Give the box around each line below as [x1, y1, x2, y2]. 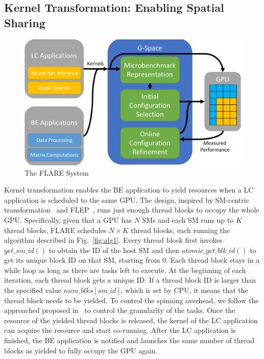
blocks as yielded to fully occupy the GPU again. [4, 345, 157, 355]
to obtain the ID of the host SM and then [49, 244, 180, 255]
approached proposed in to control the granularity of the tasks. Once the [4, 305, 235, 315]
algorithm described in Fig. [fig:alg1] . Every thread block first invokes [4, 235, 223, 245]
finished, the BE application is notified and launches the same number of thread [4, 335, 255, 346]
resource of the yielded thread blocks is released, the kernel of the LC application [4, 314, 258, 325]
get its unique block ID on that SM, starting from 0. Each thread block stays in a [4, 255, 260, 265]
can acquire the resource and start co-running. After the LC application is [4, 325, 236, 335]
